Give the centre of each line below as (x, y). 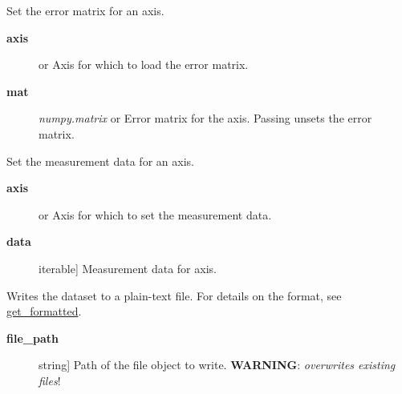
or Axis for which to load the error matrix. (144, 64)
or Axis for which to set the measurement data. (155, 214)
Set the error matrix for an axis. (85, 10)
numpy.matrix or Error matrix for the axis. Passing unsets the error (205, 118)
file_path (32, 338)
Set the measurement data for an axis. (100, 161)
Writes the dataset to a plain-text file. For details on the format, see (174, 295)
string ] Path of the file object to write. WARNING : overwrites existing (217, 365)
